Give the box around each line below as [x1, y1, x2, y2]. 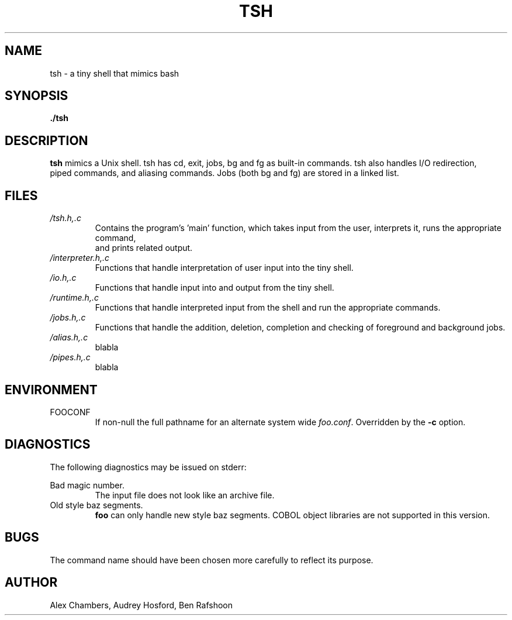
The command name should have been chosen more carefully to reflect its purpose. [50, 554, 373, 565]
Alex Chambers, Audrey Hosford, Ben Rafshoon [50, 600, 233, 610]
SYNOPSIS [5, 88, 68, 104]
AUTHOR [5, 575, 58, 590]
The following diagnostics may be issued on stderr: [50, 461, 247, 472]
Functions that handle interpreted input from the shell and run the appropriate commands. [95, 302, 441, 313]
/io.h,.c [50, 273, 77, 283]
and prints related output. [95, 243, 193, 253]
